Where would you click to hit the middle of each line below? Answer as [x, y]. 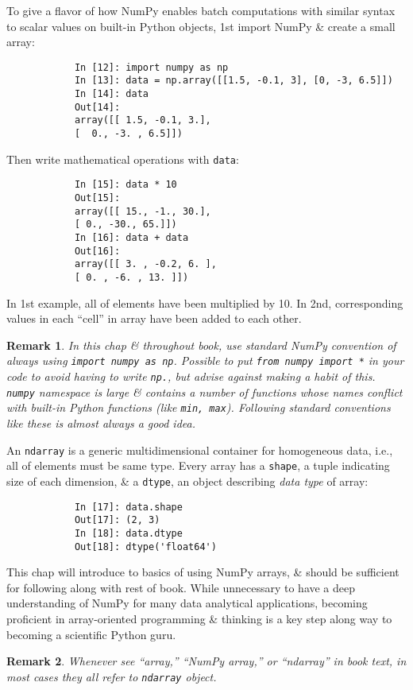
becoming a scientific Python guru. [91, 634]
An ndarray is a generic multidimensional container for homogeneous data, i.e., [200, 450]
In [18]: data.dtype [128, 533]
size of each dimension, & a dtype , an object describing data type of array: [187, 481]
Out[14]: [97, 107]
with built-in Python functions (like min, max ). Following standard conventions [199, 407]
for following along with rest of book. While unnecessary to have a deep [181, 587]
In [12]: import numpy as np [151, 67]
